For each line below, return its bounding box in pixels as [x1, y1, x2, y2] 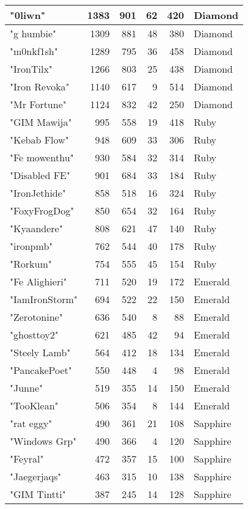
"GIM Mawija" [10, 115, 72, 129]
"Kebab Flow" [10, 133, 69, 147]
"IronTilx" [10, 62, 53, 76]
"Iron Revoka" [10, 79, 70, 93]
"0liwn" [10, 8, 46, 22]
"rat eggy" [10, 416, 53, 430]
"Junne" [10, 381, 43, 395]
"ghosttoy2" [10, 328, 59, 342]
